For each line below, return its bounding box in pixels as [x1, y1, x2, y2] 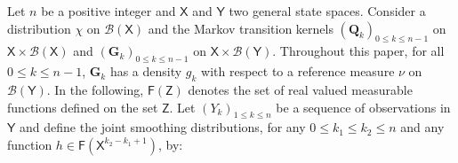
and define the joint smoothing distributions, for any [20, 118, 306, 136]
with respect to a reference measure [201, 62, 395, 81]
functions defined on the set [7, 97, 158, 116]
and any [400, 118, 445, 136]
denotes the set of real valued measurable [188, 80, 413, 98]
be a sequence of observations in [276, 97, 451, 116]
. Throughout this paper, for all [272, 42, 445, 60]
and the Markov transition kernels [148, 19, 333, 37]
